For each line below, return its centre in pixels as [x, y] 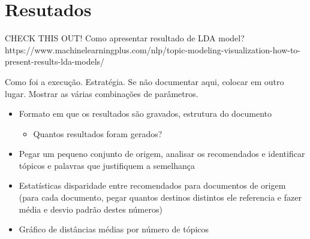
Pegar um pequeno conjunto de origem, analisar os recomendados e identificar [162, 154]
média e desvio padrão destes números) [91, 209]
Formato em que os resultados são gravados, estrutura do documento [145, 114]
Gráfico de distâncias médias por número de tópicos [114, 229]
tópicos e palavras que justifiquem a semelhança [107, 165]
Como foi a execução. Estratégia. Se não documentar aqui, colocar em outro [145, 81]
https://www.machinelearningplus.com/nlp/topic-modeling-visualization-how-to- [153, 49]
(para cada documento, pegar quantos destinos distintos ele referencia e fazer [160, 197]
